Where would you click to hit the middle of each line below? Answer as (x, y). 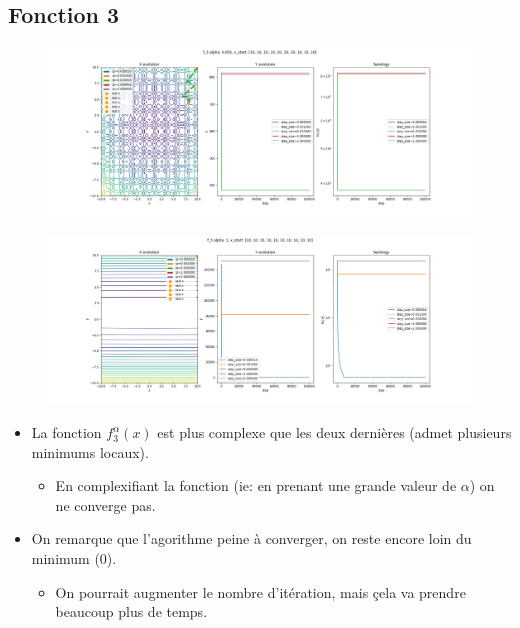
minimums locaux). (90, 451)
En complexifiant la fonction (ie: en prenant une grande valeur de (256, 485)
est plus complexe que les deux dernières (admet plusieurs (334, 432)
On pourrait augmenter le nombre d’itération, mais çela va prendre (260, 591)
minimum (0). (74, 558)
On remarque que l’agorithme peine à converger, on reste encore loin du (251, 538)
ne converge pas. (105, 504)
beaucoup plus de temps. (131, 611)
